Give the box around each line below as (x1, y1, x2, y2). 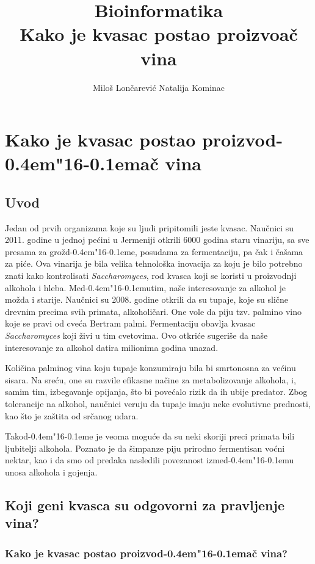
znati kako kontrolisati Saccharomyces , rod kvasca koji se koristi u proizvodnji (5, 269, 297, 282)
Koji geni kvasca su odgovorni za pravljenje (5, 495, 284, 514)
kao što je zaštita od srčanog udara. (5, 409, 139, 422)
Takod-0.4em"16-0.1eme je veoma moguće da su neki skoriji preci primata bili (5, 430, 295, 443)
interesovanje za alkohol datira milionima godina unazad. (5, 341, 219, 353)
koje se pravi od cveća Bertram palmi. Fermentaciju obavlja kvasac (5, 317, 256, 330)
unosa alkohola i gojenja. (5, 465, 98, 478)
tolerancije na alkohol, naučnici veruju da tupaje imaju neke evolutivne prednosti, (5, 397, 311, 410)
